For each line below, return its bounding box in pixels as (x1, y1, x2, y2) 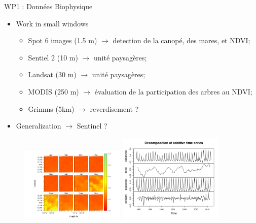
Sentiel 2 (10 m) (28, 52, 78, 62)
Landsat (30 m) (28, 69, 77, 80)
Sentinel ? (77, 120, 107, 131)
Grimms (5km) (28, 103, 75, 114)
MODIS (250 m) (28, 86, 79, 97)
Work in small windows (16, 18, 89, 28)
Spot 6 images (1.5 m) (28, 35, 97, 46)
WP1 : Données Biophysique (4, 1, 93, 11)
